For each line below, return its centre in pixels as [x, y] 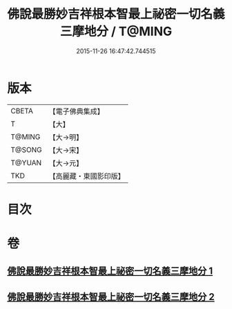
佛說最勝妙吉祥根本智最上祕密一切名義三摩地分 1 [110, 271]
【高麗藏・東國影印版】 [87, 176]
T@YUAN [26, 162]
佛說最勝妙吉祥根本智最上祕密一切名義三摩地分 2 [111, 297]
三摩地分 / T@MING [116, 31]
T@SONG [27, 149]
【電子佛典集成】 [77, 111]
